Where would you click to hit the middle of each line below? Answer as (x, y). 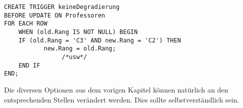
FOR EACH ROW (26, 24)
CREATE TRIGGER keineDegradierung (62, 7)
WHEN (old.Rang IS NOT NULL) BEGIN (78, 32)
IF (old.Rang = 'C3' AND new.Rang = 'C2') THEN (100, 40)
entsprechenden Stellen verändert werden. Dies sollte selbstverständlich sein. (122, 99)
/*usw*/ (74, 57)
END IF (29, 65)
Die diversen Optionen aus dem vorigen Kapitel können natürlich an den (116, 89)
